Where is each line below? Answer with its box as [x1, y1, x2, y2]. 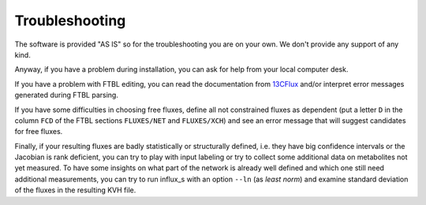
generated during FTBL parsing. [14, 91, 118, 100]
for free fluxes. [14, 127, 63, 136]
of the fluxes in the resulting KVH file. [14, 185, 136, 195]
